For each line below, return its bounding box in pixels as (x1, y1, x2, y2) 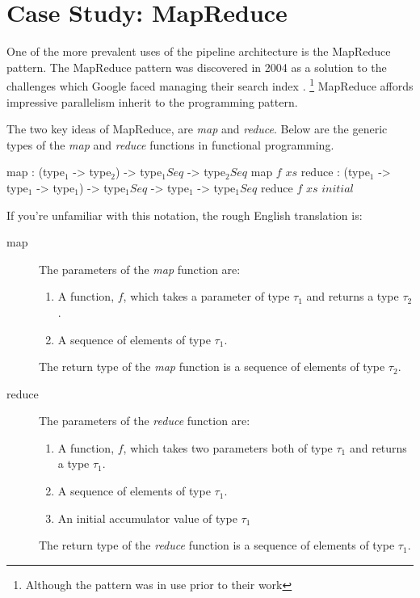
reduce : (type (300, 163, 370, 180)
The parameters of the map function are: (39, 260, 241, 277)
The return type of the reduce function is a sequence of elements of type (39, 537, 395, 554)
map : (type (6, 163, 65, 180)
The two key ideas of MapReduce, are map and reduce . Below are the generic (6, 120, 388, 137)
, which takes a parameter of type (123, 288, 290, 305)
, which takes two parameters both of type (123, 439, 333, 456)
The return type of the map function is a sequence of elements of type (39, 358, 385, 375)
